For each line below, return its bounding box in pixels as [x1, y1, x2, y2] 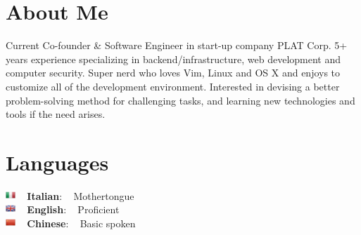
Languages [6, 147, 109, 176]
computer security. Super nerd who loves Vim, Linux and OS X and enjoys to [6, 65, 341, 80]
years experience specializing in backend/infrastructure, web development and [6, 51, 341, 66]
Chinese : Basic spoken [27, 216, 136, 230]
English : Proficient [27, 202, 120, 217]
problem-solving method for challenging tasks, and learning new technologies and [6, 93, 355, 107]
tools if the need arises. [6, 107, 106, 121]
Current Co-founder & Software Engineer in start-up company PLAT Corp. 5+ [6, 38, 348, 53]
